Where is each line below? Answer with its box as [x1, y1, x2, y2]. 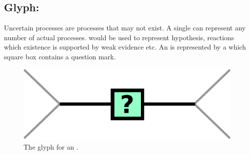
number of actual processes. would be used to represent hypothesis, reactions [4, 32, 234, 42]
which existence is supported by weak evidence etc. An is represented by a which [4, 42, 246, 52]
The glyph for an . [23, 141, 79, 152]
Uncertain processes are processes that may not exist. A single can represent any [4, 23, 246, 33]
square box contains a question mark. [4, 51, 116, 61]
